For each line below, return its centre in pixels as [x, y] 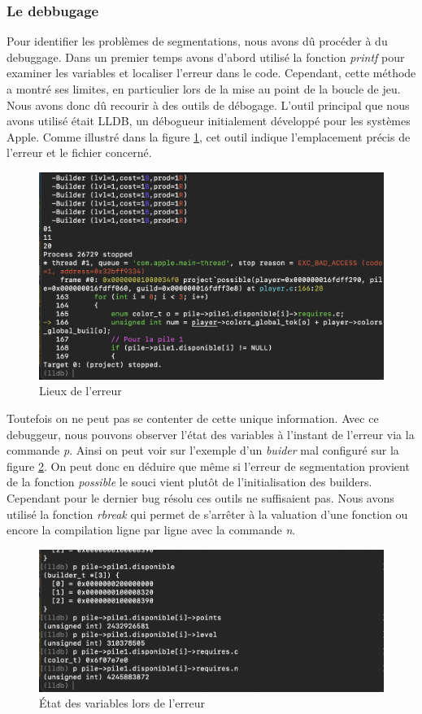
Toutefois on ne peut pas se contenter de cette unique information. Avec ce [193, 418]
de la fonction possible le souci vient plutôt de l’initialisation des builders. [189, 482]
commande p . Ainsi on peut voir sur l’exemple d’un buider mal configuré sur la [203, 450]
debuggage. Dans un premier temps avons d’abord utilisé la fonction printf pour [206, 57]
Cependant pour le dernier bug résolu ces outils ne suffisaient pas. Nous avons [200, 498]
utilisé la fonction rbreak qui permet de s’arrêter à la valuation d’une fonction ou [207, 514]
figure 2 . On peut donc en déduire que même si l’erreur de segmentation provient [208, 466]
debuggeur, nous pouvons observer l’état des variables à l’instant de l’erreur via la [211, 434]
